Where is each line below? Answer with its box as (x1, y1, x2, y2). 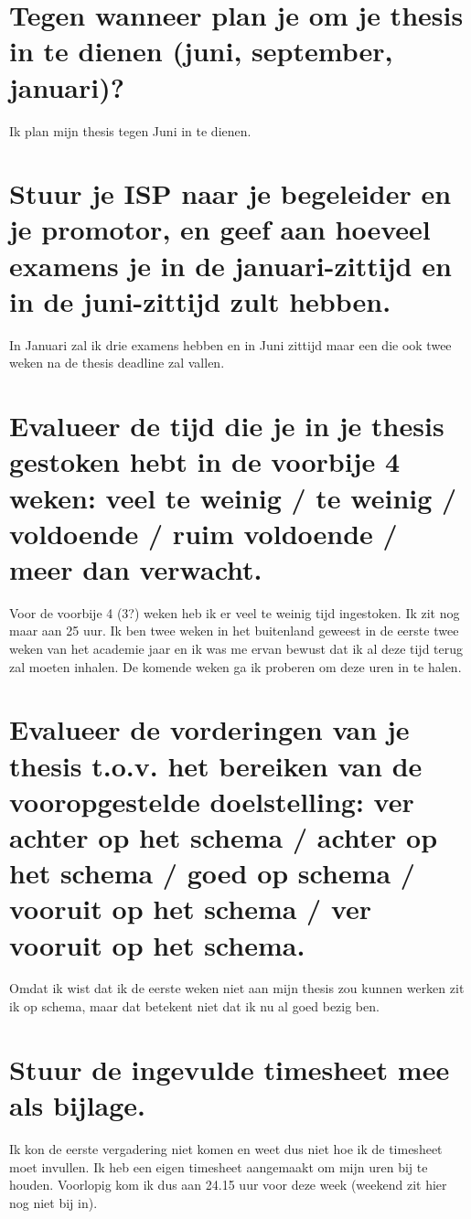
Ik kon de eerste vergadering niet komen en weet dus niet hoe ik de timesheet (9, 1139, 443, 1158)
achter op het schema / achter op (9, 818, 438, 855)
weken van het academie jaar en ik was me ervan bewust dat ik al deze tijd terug (9, 639, 464, 658)
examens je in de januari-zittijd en (9, 246, 452, 283)
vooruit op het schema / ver (9, 890, 372, 927)
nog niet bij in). (9, 1192, 98, 1212)
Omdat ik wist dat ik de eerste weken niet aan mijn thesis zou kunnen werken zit (9, 978, 465, 998)
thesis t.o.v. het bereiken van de (9, 746, 423, 784)
